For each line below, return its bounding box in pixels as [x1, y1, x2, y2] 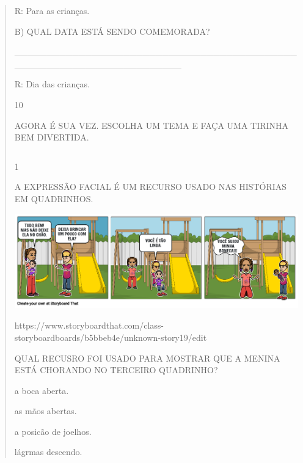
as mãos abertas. [14, 404, 77, 417]
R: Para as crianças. [14, 4, 90, 16]
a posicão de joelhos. [14, 425, 92, 437]
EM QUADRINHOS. [14, 192, 93, 205]
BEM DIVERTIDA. [14, 131, 89, 144]
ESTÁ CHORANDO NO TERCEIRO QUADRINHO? [14, 363, 218, 376]
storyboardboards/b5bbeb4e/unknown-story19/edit [14, 330, 207, 343]
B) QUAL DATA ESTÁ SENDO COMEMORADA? [14, 24, 210, 37]
